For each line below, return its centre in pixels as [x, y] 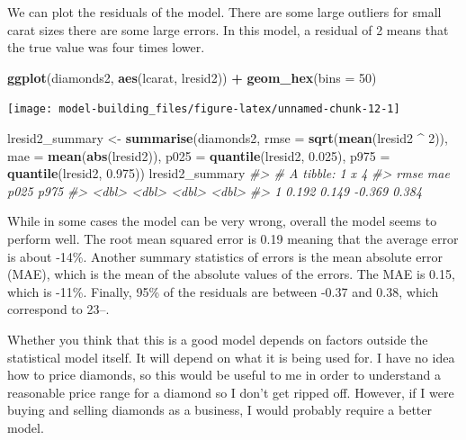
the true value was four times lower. [106, 47]
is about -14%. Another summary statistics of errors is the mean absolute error [225, 256]
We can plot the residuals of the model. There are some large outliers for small [224, 12]
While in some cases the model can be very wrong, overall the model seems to [222, 221]
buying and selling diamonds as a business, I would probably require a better [220, 410]
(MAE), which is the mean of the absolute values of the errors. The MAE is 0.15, [231, 274]
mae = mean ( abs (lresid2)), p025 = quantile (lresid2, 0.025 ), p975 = [199, 155]
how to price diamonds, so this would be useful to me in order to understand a [224, 375]
